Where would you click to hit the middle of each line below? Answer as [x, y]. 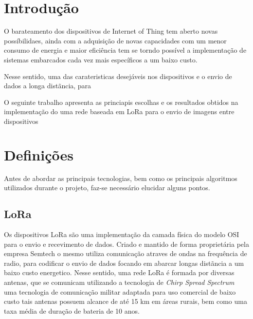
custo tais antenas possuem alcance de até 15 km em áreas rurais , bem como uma [126, 301]
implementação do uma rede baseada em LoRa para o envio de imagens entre [119, 111]
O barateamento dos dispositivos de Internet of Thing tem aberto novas [111, 31]
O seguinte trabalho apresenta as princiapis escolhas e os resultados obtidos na [121, 102]
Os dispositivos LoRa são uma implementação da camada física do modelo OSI [122, 234]
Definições [39, 154]
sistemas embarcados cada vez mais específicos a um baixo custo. [101, 59]
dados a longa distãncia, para [48, 86]
